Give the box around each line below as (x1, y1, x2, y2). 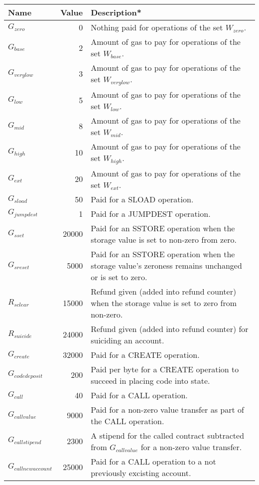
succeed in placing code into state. (91, 374, 210, 386)
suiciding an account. (91, 334, 164, 346)
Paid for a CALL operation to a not (91, 455, 216, 467)
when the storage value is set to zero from (91, 297, 237, 309)
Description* (91, 6, 141, 18)
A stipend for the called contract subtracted (91, 429, 245, 441)
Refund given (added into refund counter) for (91, 323, 249, 334)
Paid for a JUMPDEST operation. (91, 207, 211, 219)
